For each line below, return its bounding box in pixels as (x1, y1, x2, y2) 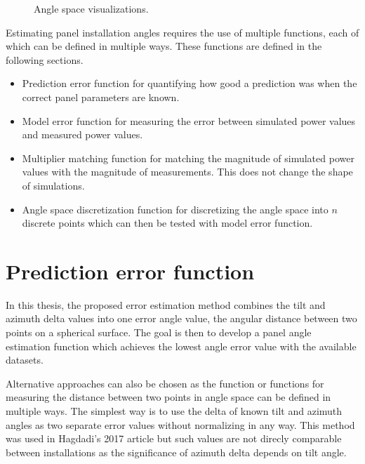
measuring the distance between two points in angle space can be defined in (6, 390, 331, 404)
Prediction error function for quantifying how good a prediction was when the (22, 76, 357, 91)
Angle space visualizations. (34, 1, 149, 15)
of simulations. (22, 178, 85, 192)
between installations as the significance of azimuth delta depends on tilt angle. (6, 444, 347, 459)
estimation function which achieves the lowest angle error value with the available (6, 338, 357, 353)
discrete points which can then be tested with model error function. (22, 216, 313, 230)
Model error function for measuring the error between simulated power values (22, 113, 356, 128)
